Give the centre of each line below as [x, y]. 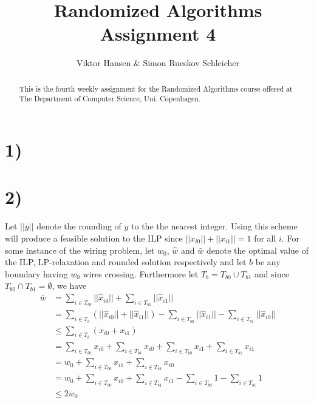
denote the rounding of [79, 226]
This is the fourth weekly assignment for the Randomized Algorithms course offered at [156, 88]
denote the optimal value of [257, 250]
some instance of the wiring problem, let [80, 250]
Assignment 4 [158, 34]
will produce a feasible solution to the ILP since [94, 238]
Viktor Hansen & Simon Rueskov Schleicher [158, 63]
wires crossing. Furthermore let [141, 273]
